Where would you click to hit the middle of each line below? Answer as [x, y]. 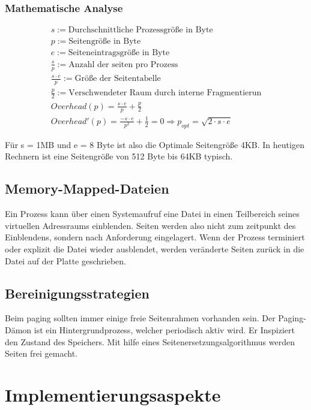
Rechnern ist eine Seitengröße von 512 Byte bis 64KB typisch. [119, 156]
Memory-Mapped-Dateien [87, 189]
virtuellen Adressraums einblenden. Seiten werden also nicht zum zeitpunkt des [150, 225]
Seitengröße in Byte [105, 42]
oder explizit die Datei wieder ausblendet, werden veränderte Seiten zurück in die [155, 248]
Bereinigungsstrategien [77, 293]
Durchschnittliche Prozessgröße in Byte [140, 30]
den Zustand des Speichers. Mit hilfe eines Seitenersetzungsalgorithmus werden [150, 341]
